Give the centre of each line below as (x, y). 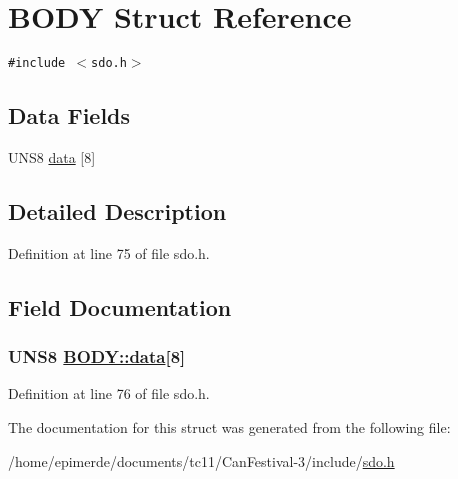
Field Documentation (120, 306)
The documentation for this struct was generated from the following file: (229, 426)
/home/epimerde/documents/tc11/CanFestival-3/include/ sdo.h (201, 460)
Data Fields (69, 115)
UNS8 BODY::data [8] (97, 356)
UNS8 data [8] (52, 156)
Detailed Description (117, 210)
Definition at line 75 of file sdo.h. (109, 252)
